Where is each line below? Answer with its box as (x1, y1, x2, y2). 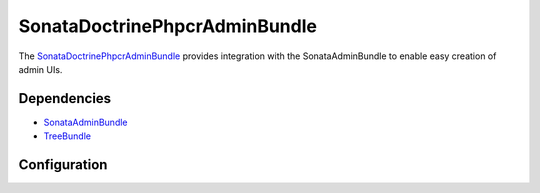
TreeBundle (43, 130, 92, 142)
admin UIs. (18, 63, 63, 75)
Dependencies (18, 90, 112, 107)
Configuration (18, 156, 108, 174)
